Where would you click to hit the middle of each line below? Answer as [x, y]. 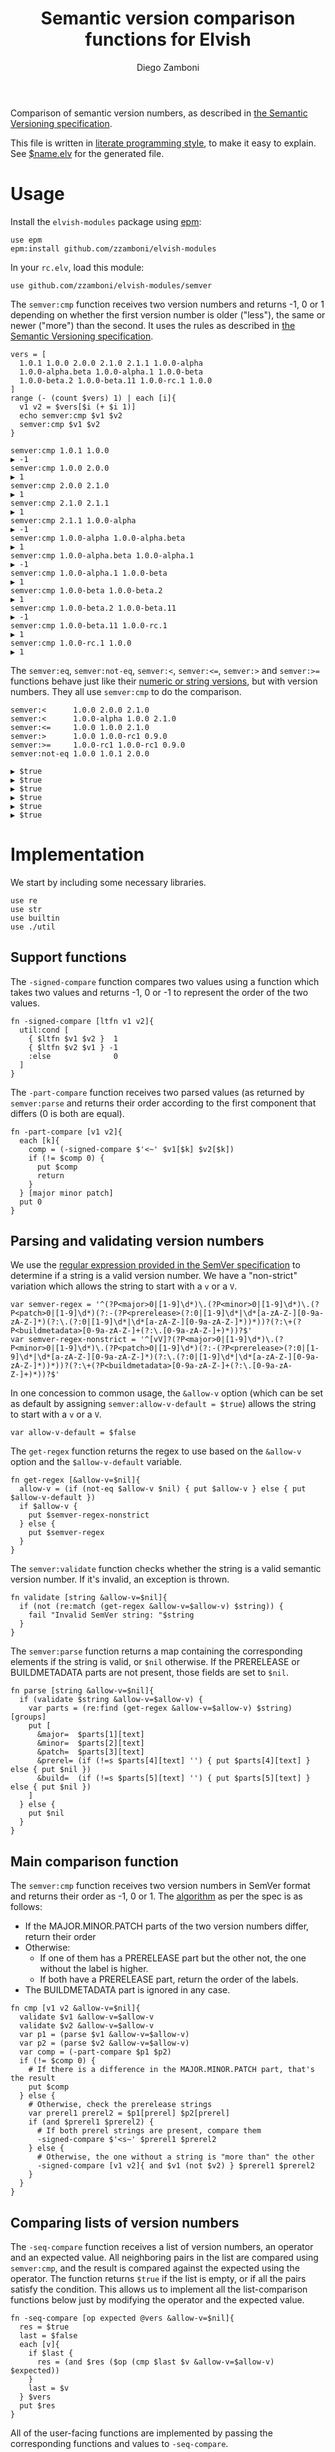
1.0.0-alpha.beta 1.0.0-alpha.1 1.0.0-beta [111, 372]
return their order [60, 1937]
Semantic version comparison [168, 18]
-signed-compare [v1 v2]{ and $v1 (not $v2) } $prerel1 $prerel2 [175, 2166]
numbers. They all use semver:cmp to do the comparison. [126, 691]
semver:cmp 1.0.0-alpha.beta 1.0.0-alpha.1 [102, 555]
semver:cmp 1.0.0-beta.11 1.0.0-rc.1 [89, 625]
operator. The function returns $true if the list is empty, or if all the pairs [158, 2279]
